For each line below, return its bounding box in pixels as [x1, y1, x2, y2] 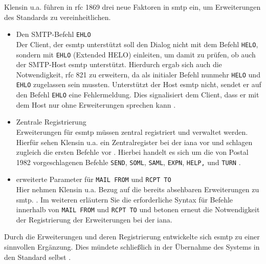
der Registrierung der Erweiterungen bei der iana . [16, 214, 172, 225]
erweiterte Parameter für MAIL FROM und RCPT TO [16, 174, 171, 185]
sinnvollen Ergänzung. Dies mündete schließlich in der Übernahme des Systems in [4, 241, 260, 252]
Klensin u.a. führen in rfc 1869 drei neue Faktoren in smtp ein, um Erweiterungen [4, 2, 261, 12]
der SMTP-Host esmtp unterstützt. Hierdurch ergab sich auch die [16, 59, 222, 70]
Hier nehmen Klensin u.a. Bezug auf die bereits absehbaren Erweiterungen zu [16, 184, 259, 194]
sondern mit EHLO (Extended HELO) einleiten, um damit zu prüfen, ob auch [16, 49, 256, 59]
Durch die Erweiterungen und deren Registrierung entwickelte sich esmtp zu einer [4, 231, 260, 242]
